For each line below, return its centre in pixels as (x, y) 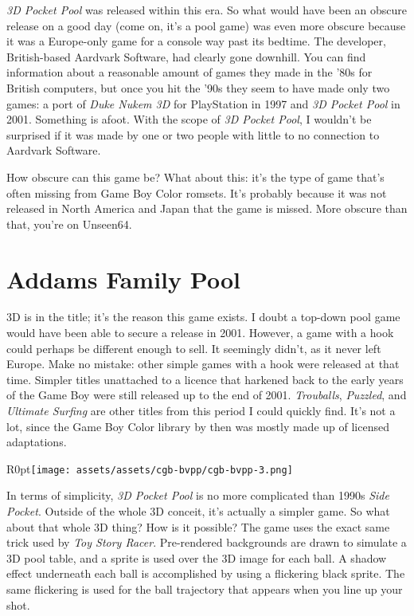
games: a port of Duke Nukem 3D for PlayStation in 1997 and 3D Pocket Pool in (203, 103)
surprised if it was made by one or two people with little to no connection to (193, 134)
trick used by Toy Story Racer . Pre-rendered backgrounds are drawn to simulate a (207, 542)
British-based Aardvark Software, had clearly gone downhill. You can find (186, 56)
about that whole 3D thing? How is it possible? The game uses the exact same (198, 526)
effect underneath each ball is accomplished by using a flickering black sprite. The (206, 573)
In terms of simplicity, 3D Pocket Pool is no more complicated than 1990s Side (198, 495)
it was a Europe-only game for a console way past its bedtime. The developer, (196, 41)
